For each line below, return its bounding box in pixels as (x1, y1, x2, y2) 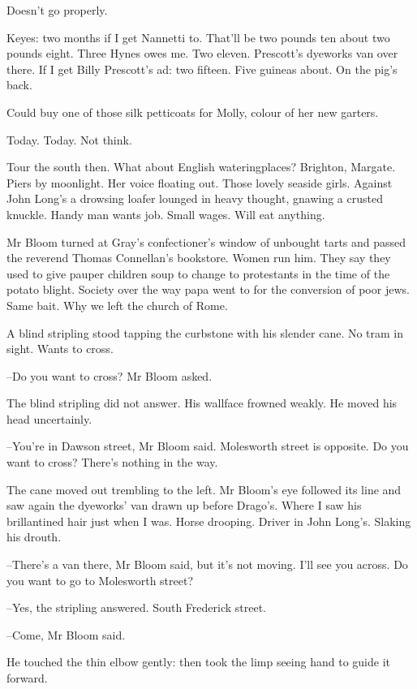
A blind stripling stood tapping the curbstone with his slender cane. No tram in (6, 324, 404, 341)
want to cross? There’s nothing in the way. (6, 454, 218, 471)
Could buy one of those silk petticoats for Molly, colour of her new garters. (6, 103, 379, 120)
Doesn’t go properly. (6, 2, 108, 18)
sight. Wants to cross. (6, 340, 114, 357)
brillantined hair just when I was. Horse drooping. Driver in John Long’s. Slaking (6, 512, 411, 529)
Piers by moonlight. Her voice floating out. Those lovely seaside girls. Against (6, 174, 393, 191)
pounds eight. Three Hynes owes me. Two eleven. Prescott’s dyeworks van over (6, 45, 398, 62)
